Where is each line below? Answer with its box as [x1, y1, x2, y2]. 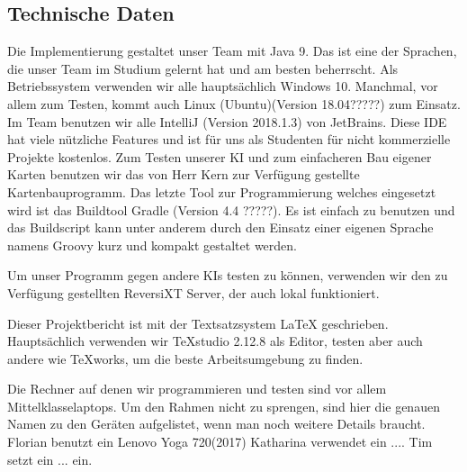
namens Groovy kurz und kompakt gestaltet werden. [7, 235, 297, 254]
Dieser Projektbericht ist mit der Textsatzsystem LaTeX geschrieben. [7, 313, 389, 332]
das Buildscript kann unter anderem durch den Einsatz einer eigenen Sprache [7, 218, 434, 237]
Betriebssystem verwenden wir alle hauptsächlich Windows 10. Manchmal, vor [7, 77, 438, 95]
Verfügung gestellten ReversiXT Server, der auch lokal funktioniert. [7, 283, 380, 302]
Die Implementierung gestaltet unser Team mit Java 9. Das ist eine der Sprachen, [7, 41, 457, 60]
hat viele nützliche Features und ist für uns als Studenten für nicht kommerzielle [7, 130, 451, 149]
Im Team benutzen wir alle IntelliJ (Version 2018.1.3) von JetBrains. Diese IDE [7, 112, 447, 131]
